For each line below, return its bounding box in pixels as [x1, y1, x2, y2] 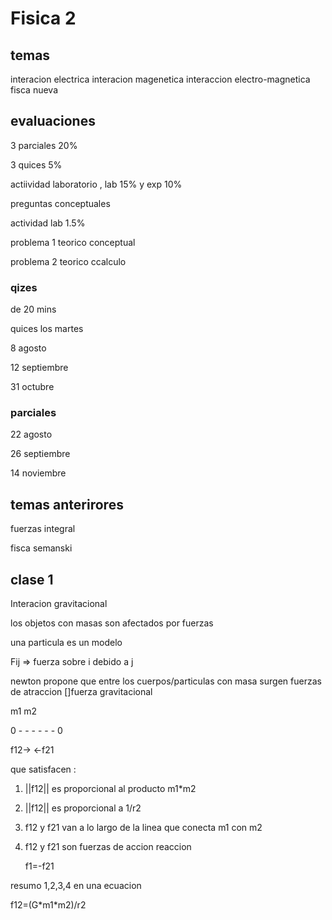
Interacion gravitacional [10, 598, 108, 610]
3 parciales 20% [10, 139, 78, 151]
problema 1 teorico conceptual [10, 236, 136, 248]
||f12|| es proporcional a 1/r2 [24, 802, 142, 814]
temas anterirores [10, 496, 124, 513]
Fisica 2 [10, 7, 77, 30]
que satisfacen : [10, 763, 77, 776]
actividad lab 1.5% [10, 217, 86, 229]
